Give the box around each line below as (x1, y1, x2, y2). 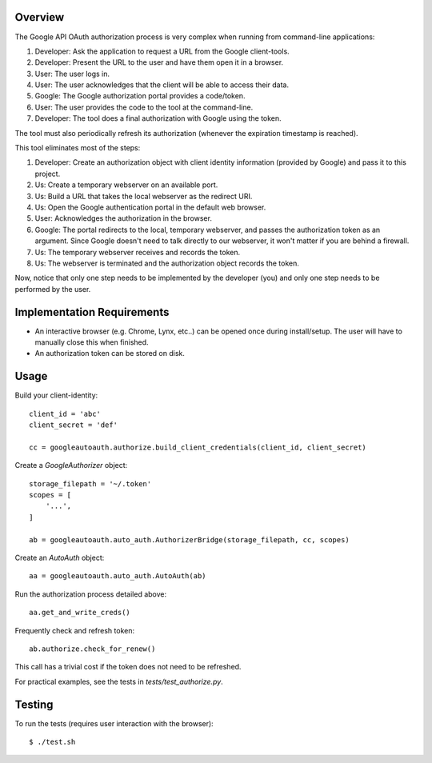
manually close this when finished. (34, 338, 149, 347)
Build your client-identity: (14, 390, 98, 400)
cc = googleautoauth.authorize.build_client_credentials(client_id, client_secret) (29, 442, 367, 452)
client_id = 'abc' (29, 409, 102, 418)
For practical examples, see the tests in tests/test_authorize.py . (14, 677, 223, 686)
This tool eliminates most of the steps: (14, 143, 141, 153)
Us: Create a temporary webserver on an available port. (34, 180, 218, 190)
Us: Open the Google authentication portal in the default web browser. (34, 202, 266, 212)
